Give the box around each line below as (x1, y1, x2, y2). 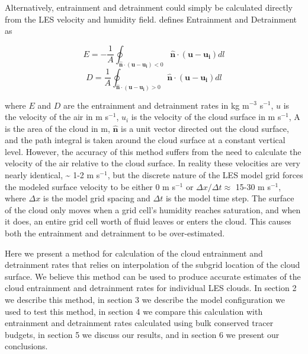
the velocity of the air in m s (5, 110, 109, 123)
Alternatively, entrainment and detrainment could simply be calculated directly (5, 1, 293, 13)
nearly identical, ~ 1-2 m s (5, 169, 100, 181)
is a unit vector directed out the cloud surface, (121, 122, 289, 134)
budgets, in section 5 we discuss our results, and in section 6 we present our (5, 328, 280, 340)
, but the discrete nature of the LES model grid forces (107, 169, 303, 181)
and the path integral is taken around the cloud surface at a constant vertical (5, 134, 285, 146)
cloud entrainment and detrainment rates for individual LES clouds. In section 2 (5, 282, 297, 294)
